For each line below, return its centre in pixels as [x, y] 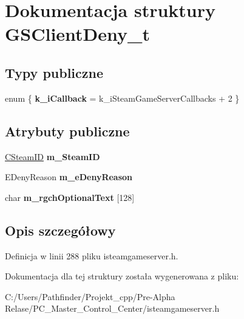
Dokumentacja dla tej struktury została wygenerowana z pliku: [122, 276]
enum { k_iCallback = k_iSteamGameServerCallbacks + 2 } [122, 98]
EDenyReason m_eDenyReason [69, 177]
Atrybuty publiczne [67, 131]
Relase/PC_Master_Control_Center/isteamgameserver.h [112, 308]
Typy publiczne [54, 72]
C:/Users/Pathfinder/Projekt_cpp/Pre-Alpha [90, 296]
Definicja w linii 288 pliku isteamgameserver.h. [92, 255]
